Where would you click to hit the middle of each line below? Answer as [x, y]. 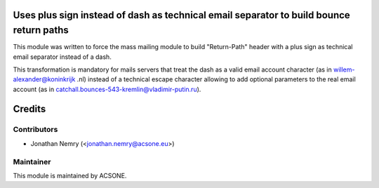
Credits [29, 109]
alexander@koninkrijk [44, 79]
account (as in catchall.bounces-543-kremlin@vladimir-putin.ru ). [107, 89]
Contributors [35, 130]
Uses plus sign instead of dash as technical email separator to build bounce [181, 15]
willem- [344, 69]
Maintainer [32, 161]
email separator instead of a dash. [62, 57]
